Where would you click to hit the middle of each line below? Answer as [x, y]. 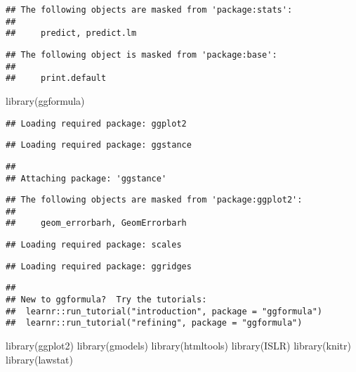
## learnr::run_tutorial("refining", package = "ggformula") [154, 323]
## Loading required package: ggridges [99, 266]
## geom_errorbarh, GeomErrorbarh [96, 223]
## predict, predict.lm [71, 33]
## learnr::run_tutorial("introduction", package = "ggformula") [164, 311]
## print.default [56, 78]
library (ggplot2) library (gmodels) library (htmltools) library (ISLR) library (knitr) [178, 346]
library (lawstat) [39, 359]
